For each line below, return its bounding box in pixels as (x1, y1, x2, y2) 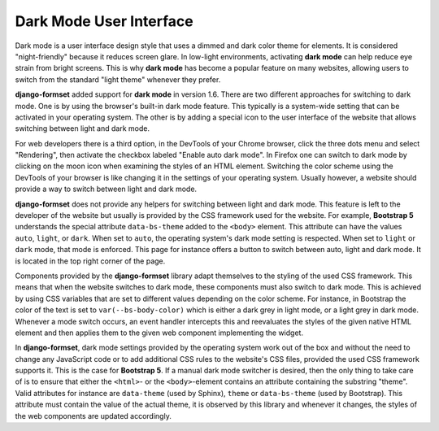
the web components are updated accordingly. (15, 411, 172, 420)
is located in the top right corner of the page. (15, 256, 166, 266)
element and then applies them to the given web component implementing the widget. (15, 328, 304, 337)
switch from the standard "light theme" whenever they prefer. (15, 74, 221, 85)
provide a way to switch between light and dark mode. (15, 184, 198, 194)
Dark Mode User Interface (15, 12, 194, 30)
